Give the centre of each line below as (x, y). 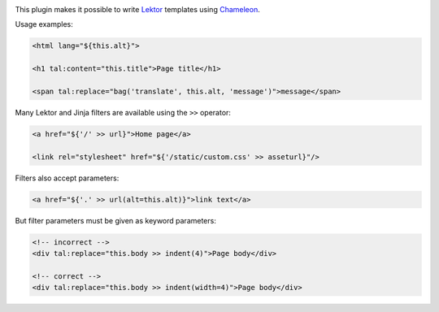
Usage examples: (44, 24)
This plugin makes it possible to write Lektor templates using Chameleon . (137, 9)
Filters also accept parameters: (67, 178)
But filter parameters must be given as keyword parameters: (116, 220)
